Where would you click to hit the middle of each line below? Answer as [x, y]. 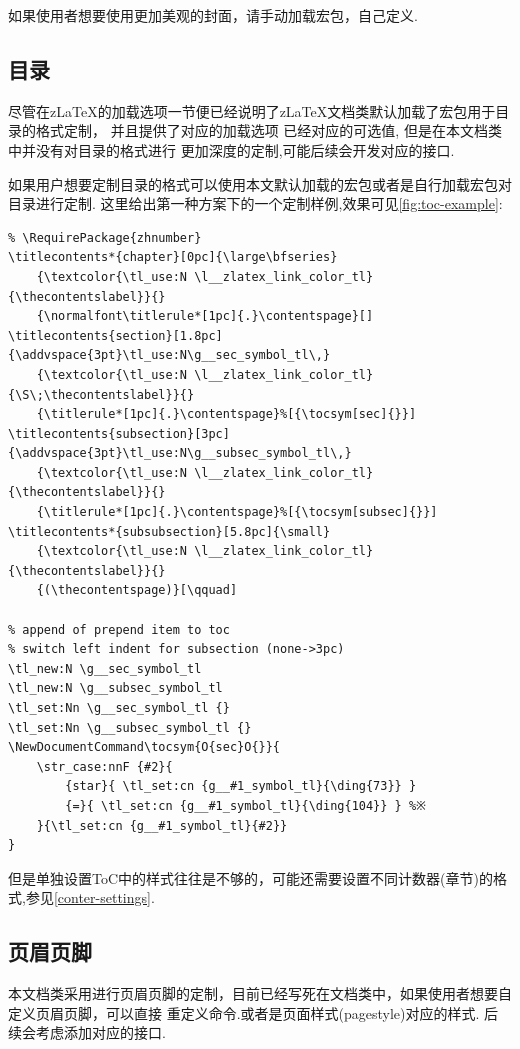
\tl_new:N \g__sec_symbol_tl [105, 668]
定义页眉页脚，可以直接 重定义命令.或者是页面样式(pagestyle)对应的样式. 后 [253, 1012]
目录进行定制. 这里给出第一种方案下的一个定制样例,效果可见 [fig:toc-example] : [255, 203]
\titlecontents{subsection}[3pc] [119, 433]
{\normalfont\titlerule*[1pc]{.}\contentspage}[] [205, 316]
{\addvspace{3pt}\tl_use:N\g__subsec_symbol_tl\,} [180, 453]
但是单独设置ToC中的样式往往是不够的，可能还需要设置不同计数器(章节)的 [250, 877]
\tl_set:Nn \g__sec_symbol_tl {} [119, 708]
